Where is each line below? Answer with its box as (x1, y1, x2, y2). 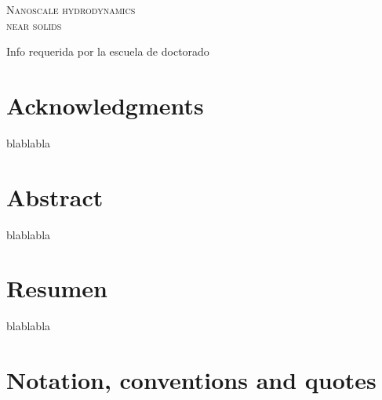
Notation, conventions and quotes (6, 364, 377, 396)
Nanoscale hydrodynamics (6, 2, 136, 17)
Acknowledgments (6, 89, 204, 121)
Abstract (6, 180, 104, 213)
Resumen (6, 272, 107, 304)
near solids (6, 16, 62, 33)
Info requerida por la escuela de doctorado (6, 43, 209, 60)
